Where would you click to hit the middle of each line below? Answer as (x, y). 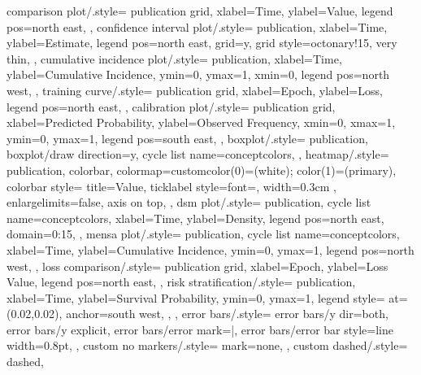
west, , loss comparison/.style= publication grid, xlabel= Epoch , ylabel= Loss (197, 266)
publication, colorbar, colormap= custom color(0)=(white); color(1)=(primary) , (202, 170)
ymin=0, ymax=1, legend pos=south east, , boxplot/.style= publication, (187, 138)
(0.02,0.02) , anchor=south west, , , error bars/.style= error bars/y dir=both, (197, 314)
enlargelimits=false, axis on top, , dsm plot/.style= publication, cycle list (189, 202)
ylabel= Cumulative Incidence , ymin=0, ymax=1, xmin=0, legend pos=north (198, 74)
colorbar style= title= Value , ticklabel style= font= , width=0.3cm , (171, 186)
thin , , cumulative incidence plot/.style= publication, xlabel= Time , (174, 58)
